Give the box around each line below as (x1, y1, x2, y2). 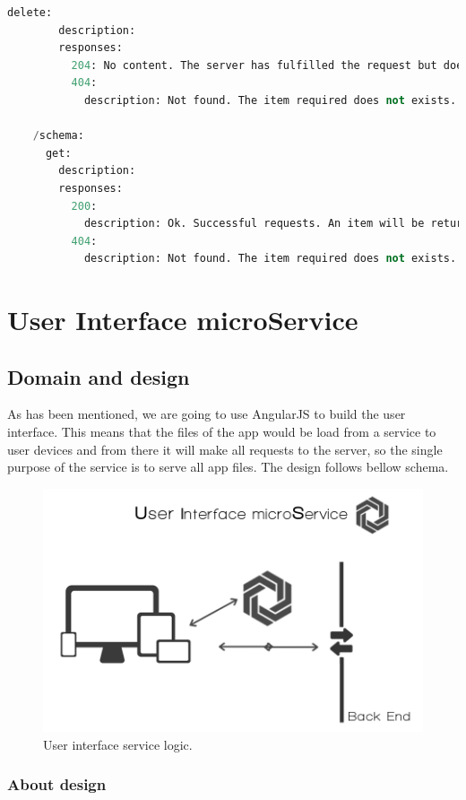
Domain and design (7, 362, 190, 390)
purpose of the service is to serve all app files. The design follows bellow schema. (7, 457, 449, 476)
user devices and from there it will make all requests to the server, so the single (7, 439, 443, 458)
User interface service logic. (43, 735, 193, 753)
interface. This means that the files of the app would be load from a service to (7, 422, 436, 441)
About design (7, 773, 107, 796)
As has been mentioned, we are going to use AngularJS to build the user (7, 404, 406, 423)
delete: (7, 6, 53, 19)
